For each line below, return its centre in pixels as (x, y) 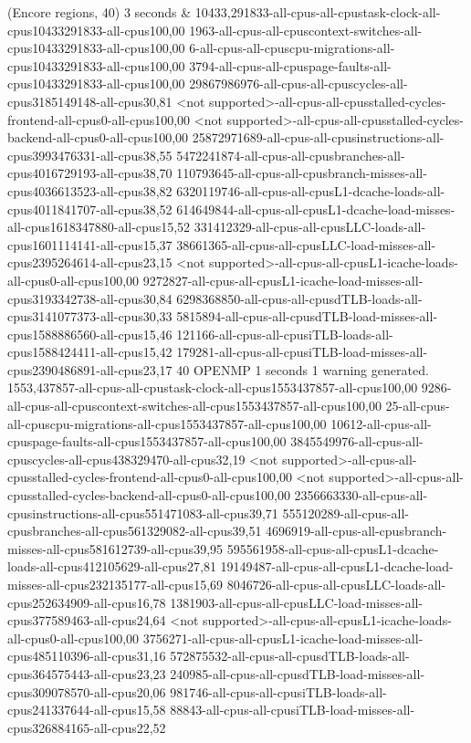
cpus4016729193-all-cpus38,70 (90, 173)
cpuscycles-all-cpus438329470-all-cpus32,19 (126, 459)
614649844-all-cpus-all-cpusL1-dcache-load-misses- (316, 209)
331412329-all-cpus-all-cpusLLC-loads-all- (310, 227)
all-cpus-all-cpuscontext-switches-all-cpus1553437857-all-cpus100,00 (194, 406)
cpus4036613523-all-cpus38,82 (90, 190)
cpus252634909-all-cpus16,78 (87, 602)
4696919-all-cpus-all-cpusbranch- (356, 531)
